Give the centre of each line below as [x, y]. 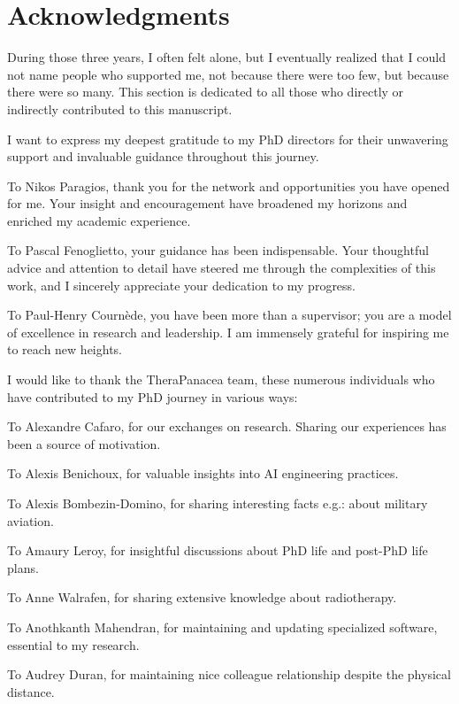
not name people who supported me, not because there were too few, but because [228, 74]
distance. [31, 691]
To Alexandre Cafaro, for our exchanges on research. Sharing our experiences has [227, 426]
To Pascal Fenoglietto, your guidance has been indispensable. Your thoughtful [218, 250]
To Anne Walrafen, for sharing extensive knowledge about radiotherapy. [202, 597]
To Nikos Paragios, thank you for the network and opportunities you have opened [229, 186]
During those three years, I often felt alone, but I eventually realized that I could [226, 57]
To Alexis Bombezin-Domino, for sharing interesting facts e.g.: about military [218, 503]
